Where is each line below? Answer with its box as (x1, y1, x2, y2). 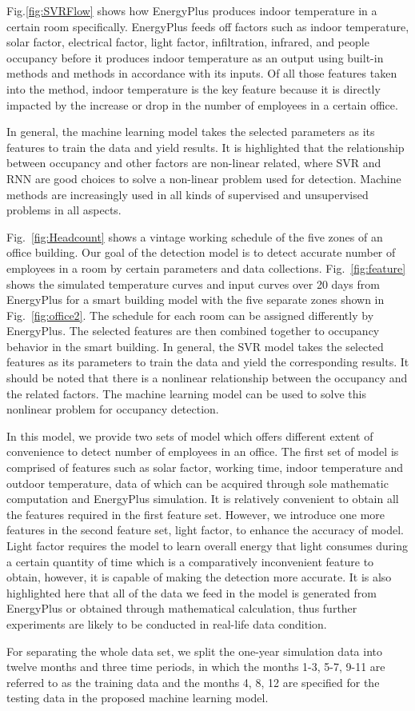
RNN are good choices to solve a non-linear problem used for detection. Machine (6, 170, 401, 186)
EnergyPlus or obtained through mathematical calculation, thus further (6, 600, 357, 617)
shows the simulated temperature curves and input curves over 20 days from (6, 275, 380, 292)
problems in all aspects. (6, 202, 122, 218)
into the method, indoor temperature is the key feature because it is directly (6, 80, 381, 97)
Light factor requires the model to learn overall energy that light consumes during (6, 537, 408, 553)
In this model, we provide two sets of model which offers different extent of (6, 427, 373, 444)
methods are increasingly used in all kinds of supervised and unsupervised (6, 186, 369, 202)
